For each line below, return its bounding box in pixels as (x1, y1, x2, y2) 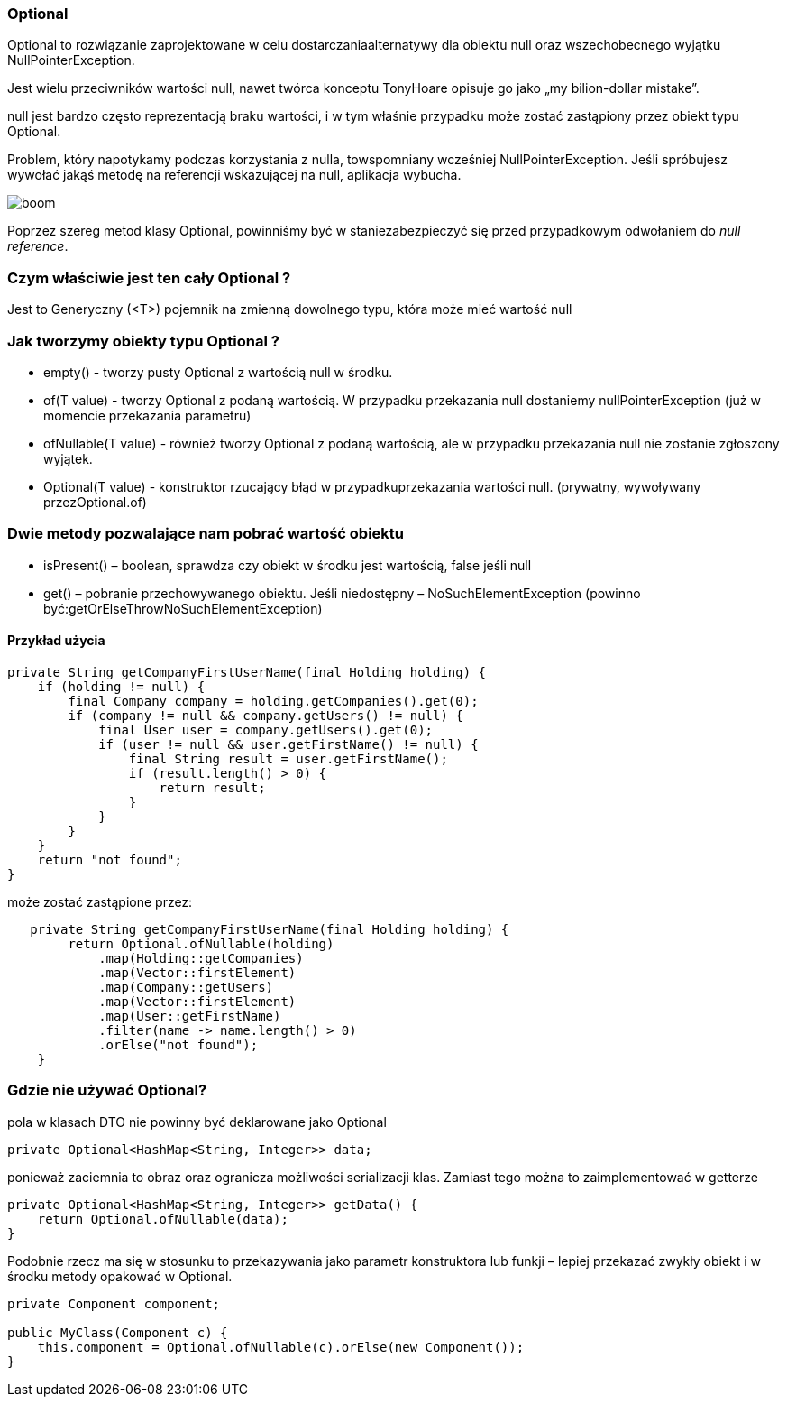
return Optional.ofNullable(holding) (68, 936, 334, 951)
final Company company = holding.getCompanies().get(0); (68, 693, 479, 708)
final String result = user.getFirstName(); (128, 751, 448, 766)
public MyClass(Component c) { (7, 1325, 228, 1340)
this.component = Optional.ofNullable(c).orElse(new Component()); (37, 1339, 525, 1354)
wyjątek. (43, 450, 93, 466)
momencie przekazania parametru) (43, 407, 252, 423)
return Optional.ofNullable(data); (37, 1211, 288, 1226)
